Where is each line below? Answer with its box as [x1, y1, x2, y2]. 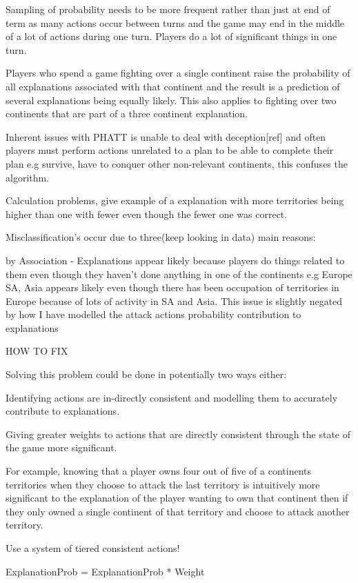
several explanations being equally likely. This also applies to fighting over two [6, 92, 337, 107]
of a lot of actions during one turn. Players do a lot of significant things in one [6, 29, 337, 43]
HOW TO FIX [6, 344, 68, 358]
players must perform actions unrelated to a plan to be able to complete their [6, 143, 334, 157]
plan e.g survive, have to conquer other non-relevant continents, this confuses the [6, 156, 348, 170]
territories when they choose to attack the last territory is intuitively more [6, 477, 320, 491]
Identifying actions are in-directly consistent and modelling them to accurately [6, 390, 338, 404]
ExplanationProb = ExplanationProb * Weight [6, 564, 205, 578]
